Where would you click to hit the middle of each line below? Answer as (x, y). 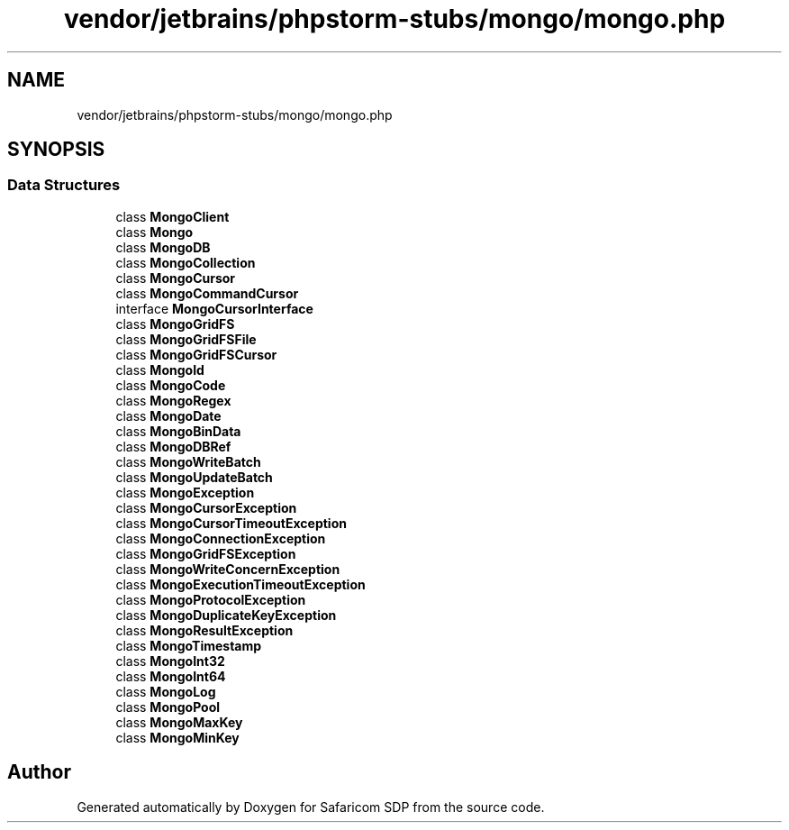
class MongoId (160, 369)
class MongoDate (168, 415)
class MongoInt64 (171, 676)
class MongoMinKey (177, 737)
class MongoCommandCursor (207, 293)
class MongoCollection (186, 262)
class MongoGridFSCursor (196, 354)
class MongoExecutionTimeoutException (240, 584)
